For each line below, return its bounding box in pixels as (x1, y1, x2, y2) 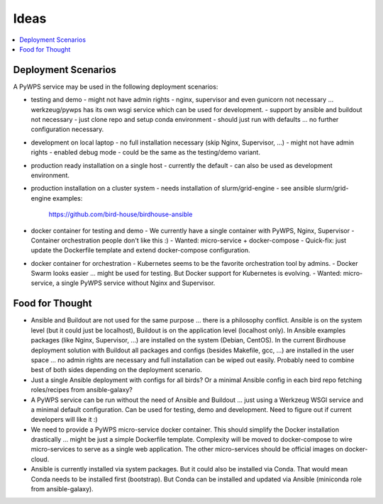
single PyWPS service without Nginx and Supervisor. (61, 279, 216, 287)
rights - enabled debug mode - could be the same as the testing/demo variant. (30, 148, 260, 157)
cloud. (30, 454, 50, 464)
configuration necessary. (30, 125, 104, 134)
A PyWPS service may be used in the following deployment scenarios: (13, 82, 218, 91)
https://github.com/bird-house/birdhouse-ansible (48, 210, 193, 219)
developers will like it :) (30, 415, 99, 424)
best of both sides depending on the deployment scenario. (30, 366, 202, 374)
